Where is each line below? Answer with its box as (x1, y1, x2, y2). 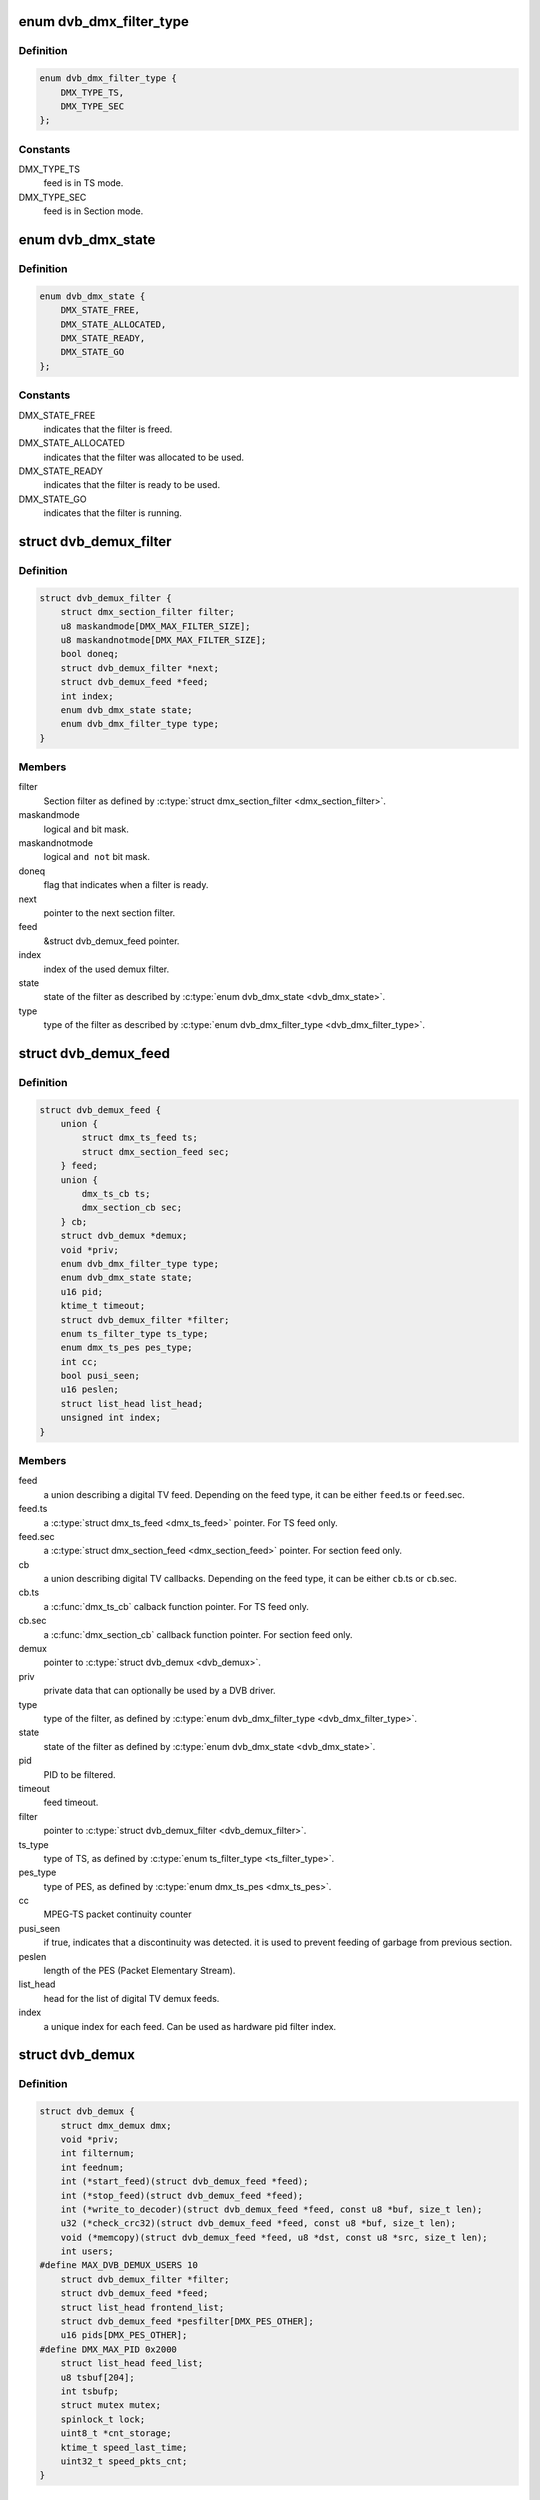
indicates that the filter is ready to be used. (43, 479, 220, 491)
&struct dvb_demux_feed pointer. (43, 935, 180, 947)
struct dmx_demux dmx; (60, 2120, 172, 2131)
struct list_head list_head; (60, 1398, 204, 1409)
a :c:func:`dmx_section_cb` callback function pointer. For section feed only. (43, 1628, 353, 1640)
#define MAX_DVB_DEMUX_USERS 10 (39, 2260, 199, 2271)
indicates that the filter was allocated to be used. (43, 451, 245, 463)
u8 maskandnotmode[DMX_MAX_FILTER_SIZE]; (60, 634, 267, 645)
